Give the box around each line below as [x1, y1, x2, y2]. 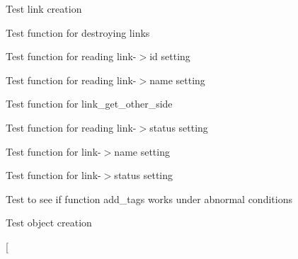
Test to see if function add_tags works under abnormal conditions [6, 191, 292, 206]
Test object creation [6, 215, 92, 230]
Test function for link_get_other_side [6, 96, 173, 111]
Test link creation [6, 1, 82, 16]
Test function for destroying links [6, 25, 150, 40]
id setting [149, 49, 190, 64]
